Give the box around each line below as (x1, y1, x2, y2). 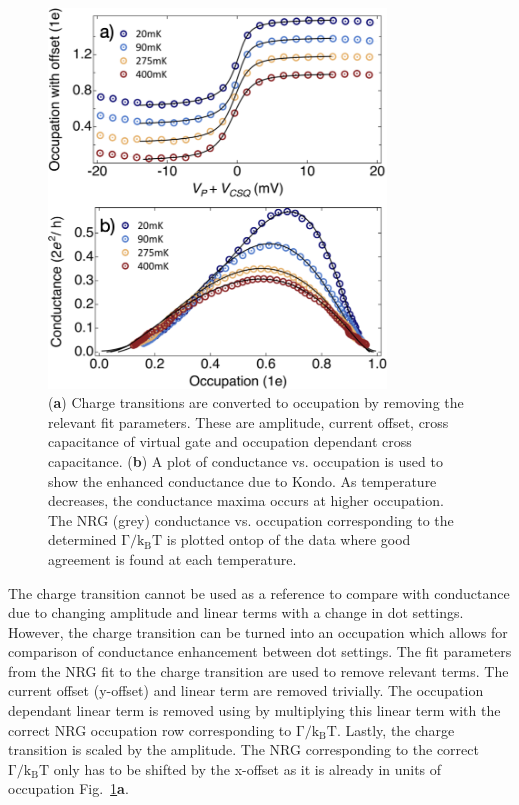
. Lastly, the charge (336, 719, 455, 740)
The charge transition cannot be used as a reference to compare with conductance (8, 582, 510, 603)
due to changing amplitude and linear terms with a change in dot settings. (8, 602, 464, 623)
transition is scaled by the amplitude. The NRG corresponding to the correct (8, 739, 479, 760)
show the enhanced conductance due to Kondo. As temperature (48, 470, 437, 491)
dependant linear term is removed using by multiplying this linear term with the (8, 700, 501, 721)
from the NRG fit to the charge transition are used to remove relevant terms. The (8, 660, 509, 681)
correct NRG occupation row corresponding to (8, 719, 292, 740)
